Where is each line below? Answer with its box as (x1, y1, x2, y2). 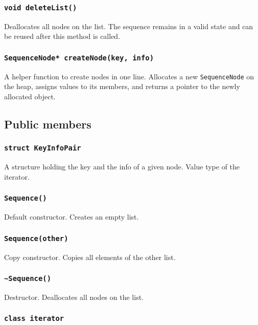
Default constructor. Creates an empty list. (4, 211, 139, 222)
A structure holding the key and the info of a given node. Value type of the (4, 161, 240, 172)
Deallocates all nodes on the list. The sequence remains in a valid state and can (4, 20, 253, 31)
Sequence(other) (4, 234, 68, 243)
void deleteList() (4, 3, 77, 12)
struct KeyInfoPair (4, 144, 81, 153)
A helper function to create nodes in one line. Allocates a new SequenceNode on (4, 71, 254, 81)
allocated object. (4, 91, 56, 101)
